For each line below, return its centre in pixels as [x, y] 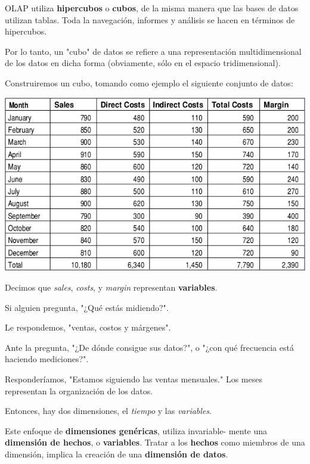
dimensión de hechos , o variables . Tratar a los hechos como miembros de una [155, 442]
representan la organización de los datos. [79, 390]
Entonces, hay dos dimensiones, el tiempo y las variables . [108, 411]
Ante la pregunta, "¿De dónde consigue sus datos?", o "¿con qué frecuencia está [149, 347]
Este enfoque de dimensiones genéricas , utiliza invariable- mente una [136, 430]
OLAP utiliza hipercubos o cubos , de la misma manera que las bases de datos [152, 8]
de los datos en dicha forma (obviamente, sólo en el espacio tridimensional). [143, 63]
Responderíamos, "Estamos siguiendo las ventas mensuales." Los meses [134, 379]
